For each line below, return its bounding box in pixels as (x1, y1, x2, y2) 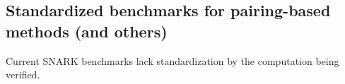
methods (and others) (6, 20, 168, 42)
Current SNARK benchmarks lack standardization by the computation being (6, 53, 339, 68)
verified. (6, 67, 40, 82)
